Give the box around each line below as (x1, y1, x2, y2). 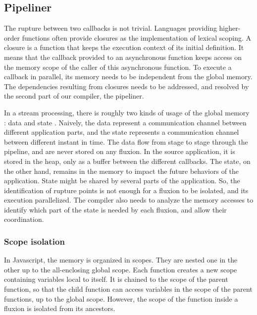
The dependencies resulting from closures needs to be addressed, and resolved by (4, 81, 249, 91)
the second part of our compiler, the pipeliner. (4, 91, 144, 101)
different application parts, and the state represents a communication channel (4, 127, 239, 137)
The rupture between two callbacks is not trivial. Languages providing (4, 23, 217, 33)
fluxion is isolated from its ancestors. (4, 303, 115, 314)
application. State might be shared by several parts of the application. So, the (4, 175, 240, 186)
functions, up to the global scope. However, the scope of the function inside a (4, 293, 238, 304)
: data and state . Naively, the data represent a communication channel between (4, 117, 247, 127)
